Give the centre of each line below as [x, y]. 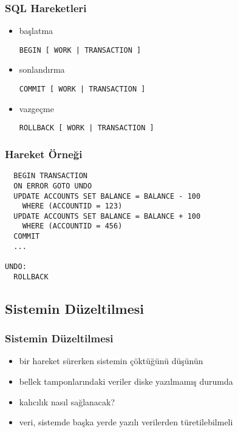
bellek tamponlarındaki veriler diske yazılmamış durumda [126, 381]
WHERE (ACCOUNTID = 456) [72, 226]
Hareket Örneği [44, 154]
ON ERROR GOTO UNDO [53, 186]
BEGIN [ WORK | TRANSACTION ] [80, 50]
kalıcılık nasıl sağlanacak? [67, 401]
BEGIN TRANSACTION [51, 176]
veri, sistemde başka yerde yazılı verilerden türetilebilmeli [126, 422]
